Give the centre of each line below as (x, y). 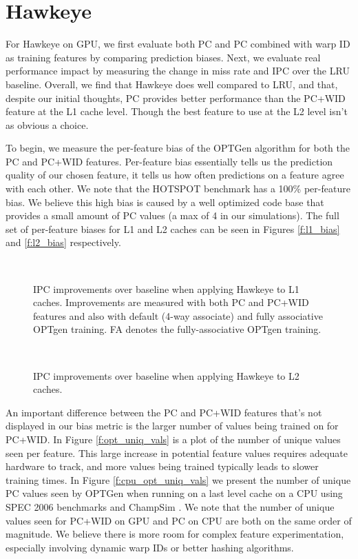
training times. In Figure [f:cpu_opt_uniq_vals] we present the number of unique (178, 479)
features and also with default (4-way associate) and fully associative (178, 315)
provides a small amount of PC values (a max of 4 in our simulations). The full (172, 215)
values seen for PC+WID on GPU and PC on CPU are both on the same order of (179, 520)
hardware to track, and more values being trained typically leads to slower (162, 466)
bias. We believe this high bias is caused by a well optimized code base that (165, 202)
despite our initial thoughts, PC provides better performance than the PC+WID (176, 98)
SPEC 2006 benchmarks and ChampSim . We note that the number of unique (170, 506)
